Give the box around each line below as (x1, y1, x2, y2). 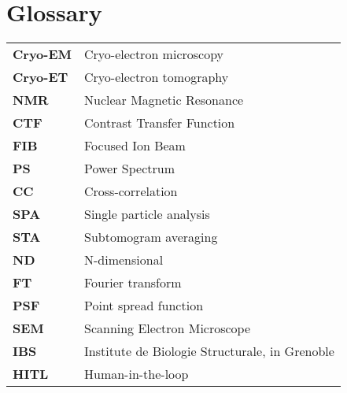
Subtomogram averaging (83, 228, 218, 247)
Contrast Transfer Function (83, 113, 235, 132)
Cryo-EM (13, 45, 72, 64)
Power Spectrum (83, 159, 175, 178)
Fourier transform (83, 273, 182, 292)
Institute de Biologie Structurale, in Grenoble (83, 342, 334, 361)
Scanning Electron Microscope (83, 319, 251, 338)
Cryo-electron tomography (83, 68, 229, 87)
